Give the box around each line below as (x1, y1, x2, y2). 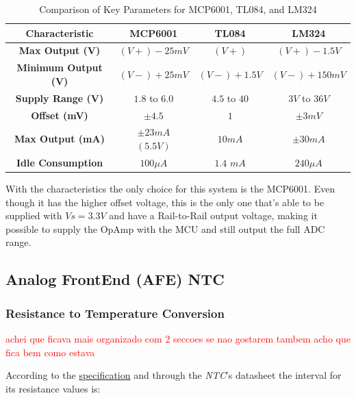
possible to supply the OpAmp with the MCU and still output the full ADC (5, 221, 325, 236)
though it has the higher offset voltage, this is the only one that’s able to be (5, 195, 325, 209)
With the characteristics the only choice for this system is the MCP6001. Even (5, 181, 335, 195)
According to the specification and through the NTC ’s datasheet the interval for (5, 368, 342, 382)
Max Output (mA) (14, 132, 105, 146)
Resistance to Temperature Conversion (5, 304, 225, 321)
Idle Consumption (16, 155, 103, 169)
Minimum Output (16, 60, 103, 75)
